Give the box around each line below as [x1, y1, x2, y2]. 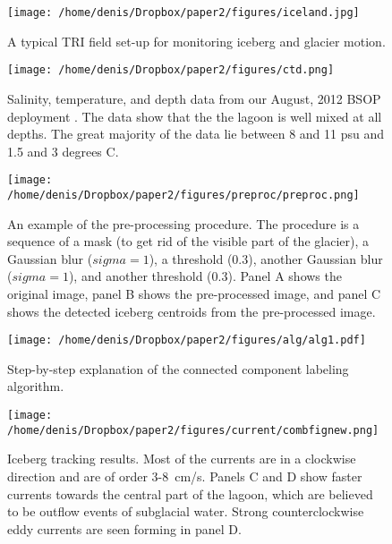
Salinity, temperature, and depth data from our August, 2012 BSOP [7, 89, 381, 107]
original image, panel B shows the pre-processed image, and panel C [7, 284, 381, 302]
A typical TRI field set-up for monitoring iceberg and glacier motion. [7, 31, 386, 50]
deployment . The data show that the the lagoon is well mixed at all [7, 106, 382, 125]
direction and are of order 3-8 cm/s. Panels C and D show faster [7, 466, 362, 485]
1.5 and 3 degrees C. [7, 141, 119, 160]
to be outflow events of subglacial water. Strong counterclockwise [7, 502, 364, 521]
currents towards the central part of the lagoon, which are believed [7, 484, 373, 503]
